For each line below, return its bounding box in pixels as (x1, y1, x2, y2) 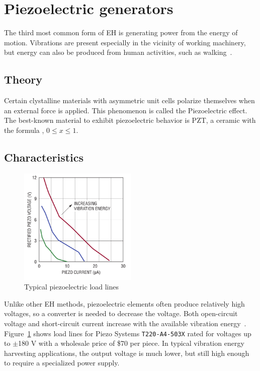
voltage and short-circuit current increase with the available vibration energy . (4, 318, 246, 328)
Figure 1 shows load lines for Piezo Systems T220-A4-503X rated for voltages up (4, 328, 251, 338)
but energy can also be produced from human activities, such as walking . (4, 47, 232, 57)
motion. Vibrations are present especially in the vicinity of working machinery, (4, 37, 246, 47)
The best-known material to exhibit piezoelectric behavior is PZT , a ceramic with (4, 115, 256, 125)
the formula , (4, 124, 44, 135)
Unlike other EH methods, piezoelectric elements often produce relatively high (4, 298, 245, 309)
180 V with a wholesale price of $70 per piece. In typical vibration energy (18, 338, 244, 348)
